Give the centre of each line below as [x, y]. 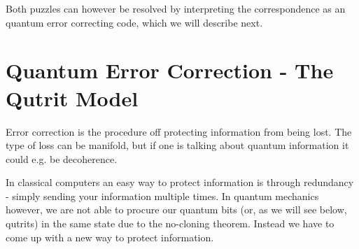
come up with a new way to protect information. [110, 237]
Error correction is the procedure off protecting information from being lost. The [179, 131]
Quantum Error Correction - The [170, 70]
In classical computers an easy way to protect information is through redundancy [180, 182]
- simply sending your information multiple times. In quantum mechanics [162, 195]
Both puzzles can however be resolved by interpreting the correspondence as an [176, 8]
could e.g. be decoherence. [62, 158]
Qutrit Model [72, 98]
